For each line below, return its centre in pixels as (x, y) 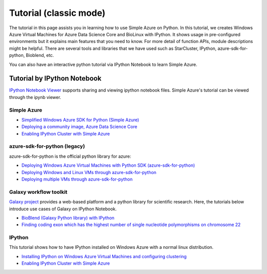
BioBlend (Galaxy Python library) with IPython (68, 218)
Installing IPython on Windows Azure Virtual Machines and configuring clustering (104, 256)
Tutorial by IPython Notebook (55, 78)
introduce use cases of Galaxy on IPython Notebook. (63, 209)
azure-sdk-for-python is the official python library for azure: (70, 156)
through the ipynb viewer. (35, 97)
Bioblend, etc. (40, 55)
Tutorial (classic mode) (57, 13)
